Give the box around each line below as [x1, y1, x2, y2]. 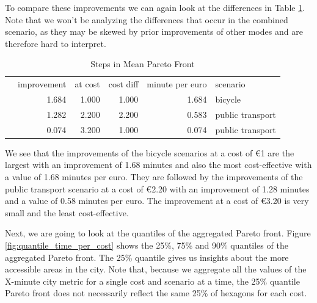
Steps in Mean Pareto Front [90, 57, 195, 70]
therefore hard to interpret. [5, 37, 106, 49]
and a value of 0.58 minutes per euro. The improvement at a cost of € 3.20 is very [5, 194, 309, 207]
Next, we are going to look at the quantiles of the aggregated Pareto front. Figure [5, 227, 311, 239]
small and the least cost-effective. [5, 206, 129, 219]
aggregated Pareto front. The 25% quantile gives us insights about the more [5, 250, 289, 263]
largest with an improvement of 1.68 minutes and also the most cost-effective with [5, 158, 312, 171]
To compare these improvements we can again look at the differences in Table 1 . [5, 1, 305, 13]
